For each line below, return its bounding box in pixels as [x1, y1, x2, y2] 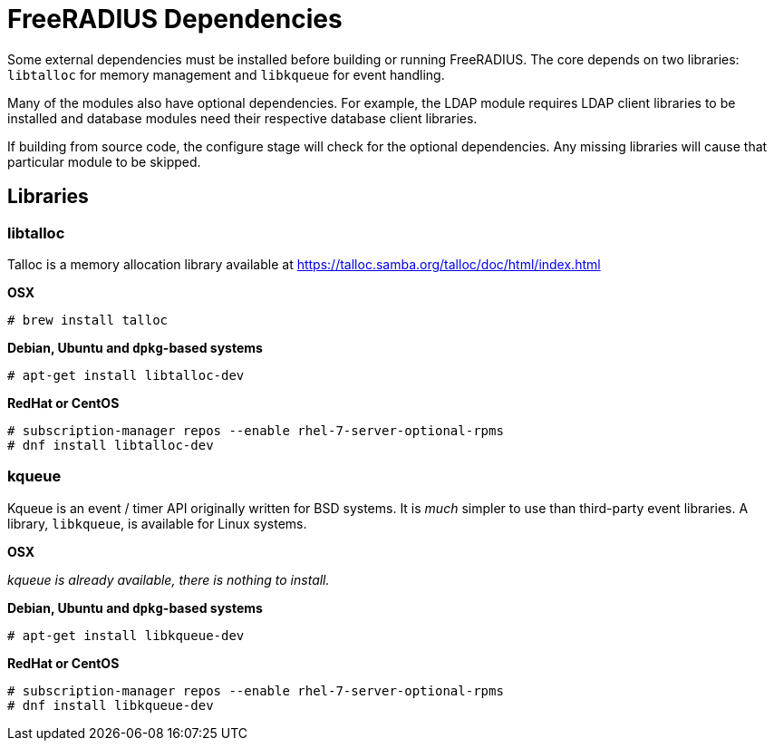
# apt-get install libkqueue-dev [7, 627, 245, 643]
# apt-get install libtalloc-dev [7, 367, 245, 383]
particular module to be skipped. [7, 153, 201, 170]
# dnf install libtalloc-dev [7, 437, 214, 452]
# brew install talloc [7, 312, 169, 327]
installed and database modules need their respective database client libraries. [7, 110, 478, 126]
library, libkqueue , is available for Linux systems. [7, 515, 307, 531]
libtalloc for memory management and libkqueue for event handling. [7, 66, 445, 83]
